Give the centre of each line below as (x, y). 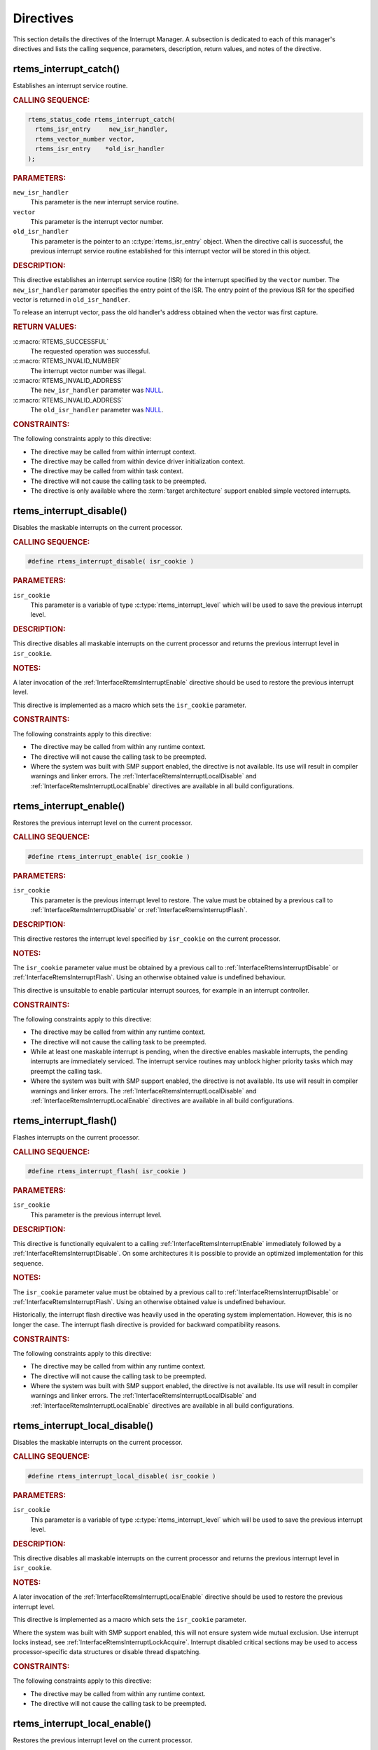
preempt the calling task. (66, 1071)
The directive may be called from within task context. (107, 471)
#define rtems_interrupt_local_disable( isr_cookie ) (122, 1476)
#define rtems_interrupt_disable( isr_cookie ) (111, 561)
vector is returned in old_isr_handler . (72, 300)
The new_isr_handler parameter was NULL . (97, 390)
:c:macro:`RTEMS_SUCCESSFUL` (61, 341)
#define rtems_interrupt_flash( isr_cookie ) (107, 1171)
